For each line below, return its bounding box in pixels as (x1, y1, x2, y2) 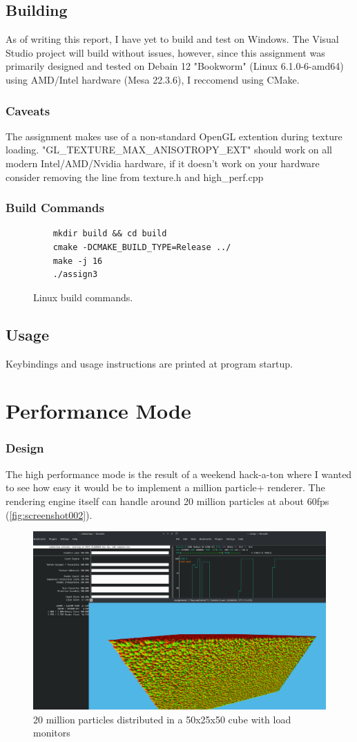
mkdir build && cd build (52, 229, 167, 239)
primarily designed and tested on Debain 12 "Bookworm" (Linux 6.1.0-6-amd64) (6, 59, 344, 73)
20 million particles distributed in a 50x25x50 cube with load (33, 712, 291, 726)
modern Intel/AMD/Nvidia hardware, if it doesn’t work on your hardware (6, 155, 320, 170)
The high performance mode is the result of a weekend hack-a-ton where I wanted (6, 466, 352, 481)
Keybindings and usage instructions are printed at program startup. (6, 356, 293, 370)
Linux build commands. (33, 289, 133, 304)
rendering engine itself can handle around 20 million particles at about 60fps (6, 493, 329, 508)
